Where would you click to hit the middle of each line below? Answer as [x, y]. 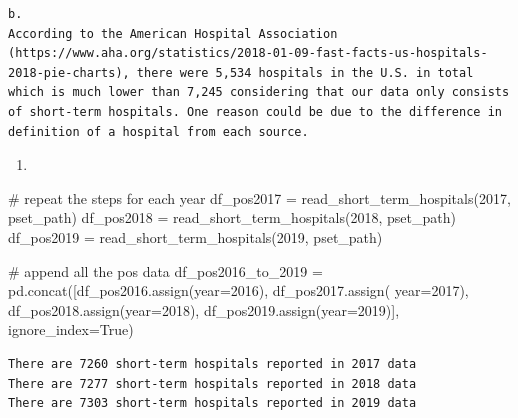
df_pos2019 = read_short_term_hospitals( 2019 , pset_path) [195, 236]
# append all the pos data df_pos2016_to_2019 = [165, 270]
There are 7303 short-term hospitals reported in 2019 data [212, 403]
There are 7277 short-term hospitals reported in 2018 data [212, 383]
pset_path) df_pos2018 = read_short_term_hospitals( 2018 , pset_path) [232, 217]
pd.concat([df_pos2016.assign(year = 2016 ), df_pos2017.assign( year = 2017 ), [238, 290]
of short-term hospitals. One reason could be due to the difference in [255, 111]
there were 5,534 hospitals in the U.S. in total [305, 72]
